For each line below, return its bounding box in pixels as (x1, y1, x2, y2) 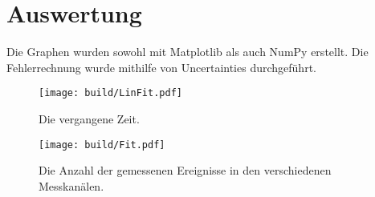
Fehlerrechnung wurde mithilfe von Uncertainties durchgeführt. (6, 58, 316, 75)
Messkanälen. (39, 177, 104, 194)
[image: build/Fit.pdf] (39, 139, 165, 151)
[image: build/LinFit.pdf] (39, 87, 182, 99)
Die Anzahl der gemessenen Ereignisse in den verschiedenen (39, 162, 332, 179)
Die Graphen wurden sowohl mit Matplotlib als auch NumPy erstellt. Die (6, 43, 369, 60)
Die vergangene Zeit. (39, 110, 140, 127)
